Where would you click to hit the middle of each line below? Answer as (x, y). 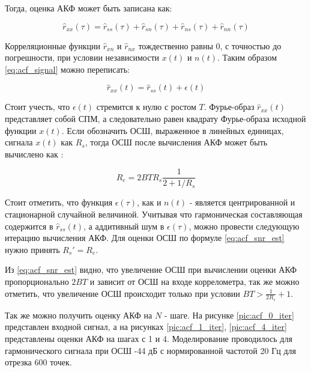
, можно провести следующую (244, 226)
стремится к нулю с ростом (146, 107)
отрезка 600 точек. (38, 362)
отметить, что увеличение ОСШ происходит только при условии (122, 293)
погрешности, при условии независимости (82, 57)
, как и (149, 202)
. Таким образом (247, 57)
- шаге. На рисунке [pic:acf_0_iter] (229, 315)
